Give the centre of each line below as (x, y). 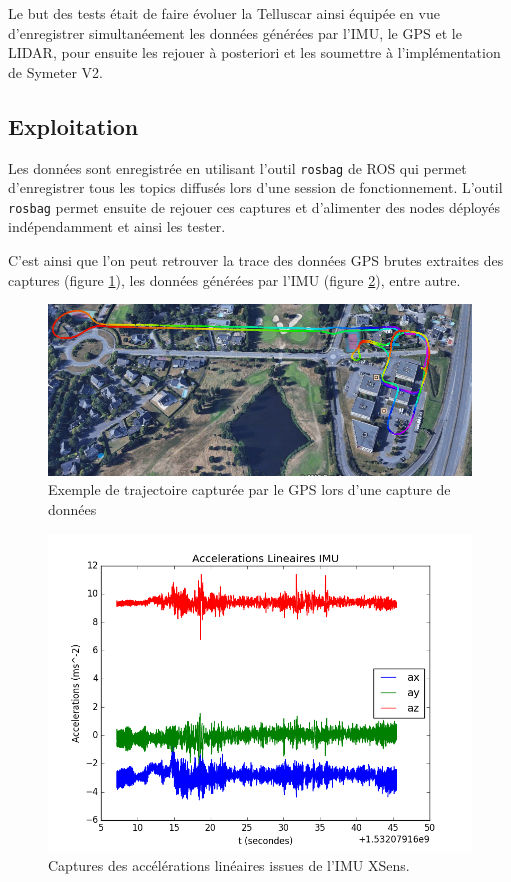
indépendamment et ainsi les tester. (117, 226)
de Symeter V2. (55, 71)
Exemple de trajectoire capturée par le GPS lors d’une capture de (249, 489)
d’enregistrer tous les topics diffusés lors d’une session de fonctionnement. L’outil (255, 187)
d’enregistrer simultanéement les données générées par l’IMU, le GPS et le (235, 32)
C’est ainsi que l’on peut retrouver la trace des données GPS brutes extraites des (256, 260)
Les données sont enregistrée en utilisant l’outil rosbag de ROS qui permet (237, 167)
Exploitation (73, 125)
